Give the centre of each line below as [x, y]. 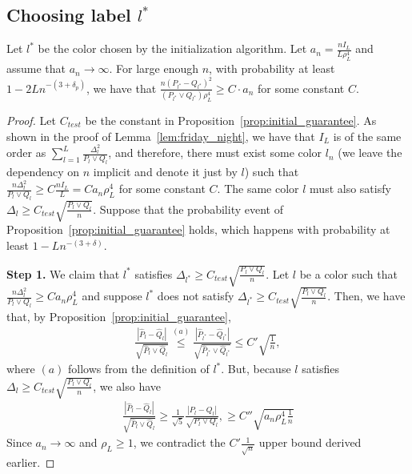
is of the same [367, 136]
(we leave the [370, 153]
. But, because [256, 369]
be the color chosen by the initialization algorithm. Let [172, 48]
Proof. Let [31, 120]
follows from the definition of [139, 369]
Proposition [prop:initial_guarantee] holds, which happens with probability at [198, 229]
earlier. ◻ [31, 462]
